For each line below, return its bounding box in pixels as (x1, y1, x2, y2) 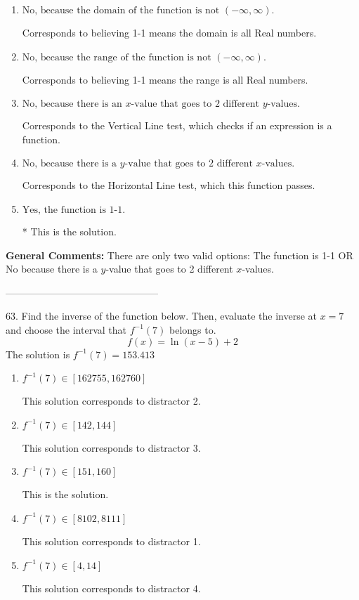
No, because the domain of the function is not (22, 6, 220, 15)
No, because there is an (22, 99, 122, 110)
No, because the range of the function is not (22, 52, 211, 63)
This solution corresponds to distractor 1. (22, 533, 201, 548)
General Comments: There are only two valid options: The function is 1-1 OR (6, 247, 353, 262)
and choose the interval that (6, 322, 127, 337)
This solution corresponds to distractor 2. (22, 393, 201, 408)
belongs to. (169, 322, 216, 337)
